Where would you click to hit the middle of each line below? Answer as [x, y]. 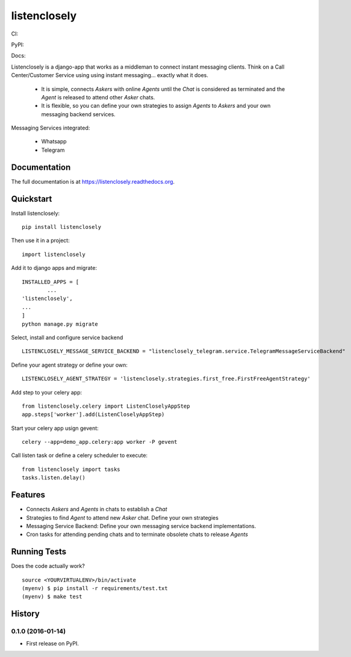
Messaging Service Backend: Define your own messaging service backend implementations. [141, 526]
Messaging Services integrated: [51, 128]
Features [28, 495]
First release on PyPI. [53, 643]
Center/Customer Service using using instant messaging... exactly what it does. [110, 75]
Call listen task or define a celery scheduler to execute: [79, 455]
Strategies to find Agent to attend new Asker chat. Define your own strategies [123, 517]
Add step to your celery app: [47, 392]
